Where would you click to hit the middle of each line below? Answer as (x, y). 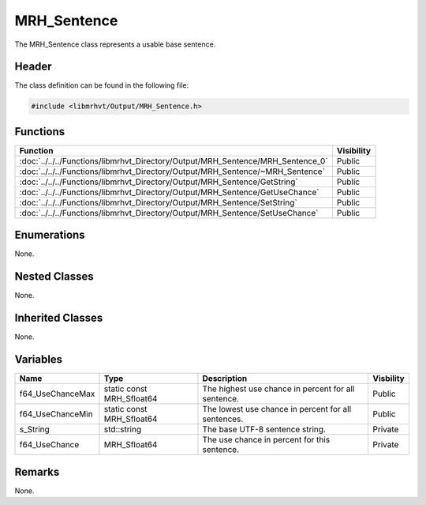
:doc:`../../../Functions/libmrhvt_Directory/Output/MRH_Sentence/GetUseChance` (169, 192)
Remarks (37, 471)
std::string (123, 429)
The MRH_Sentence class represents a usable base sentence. (115, 44)
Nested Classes (54, 277)
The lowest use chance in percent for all (277, 409)
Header (33, 67)
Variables (39, 360)
